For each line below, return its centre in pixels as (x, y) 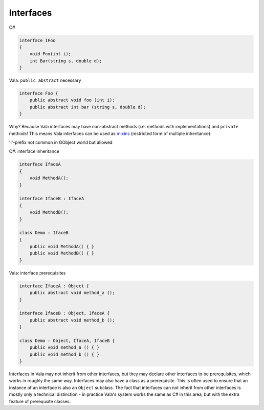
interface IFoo (37, 40)
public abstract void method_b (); (72, 320)
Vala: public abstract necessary (45, 80)
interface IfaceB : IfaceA (52, 199)
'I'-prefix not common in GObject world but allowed (61, 142)
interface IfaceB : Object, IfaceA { (65, 313)
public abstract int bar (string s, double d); (88, 107)
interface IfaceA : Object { (54, 286)
